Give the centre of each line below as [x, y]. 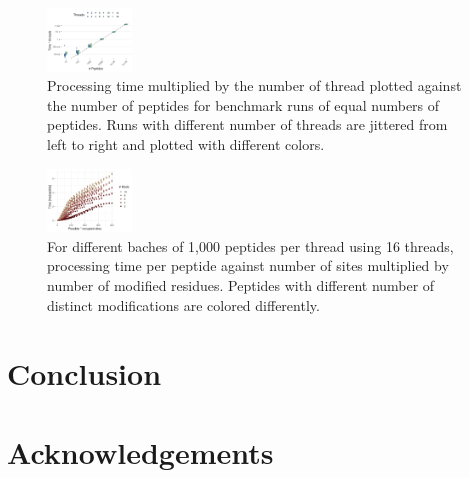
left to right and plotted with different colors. [186, 143]
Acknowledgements [140, 451]
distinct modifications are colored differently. [183, 304]
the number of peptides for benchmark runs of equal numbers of [243, 104]
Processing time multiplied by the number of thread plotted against [254, 85]
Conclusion [84, 373]
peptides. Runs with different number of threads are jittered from [247, 124]
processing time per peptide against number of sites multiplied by [248, 265]
